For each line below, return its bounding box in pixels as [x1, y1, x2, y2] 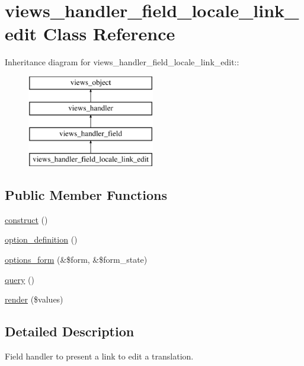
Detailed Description [5, 322, 135, 340]
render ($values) [5, 293, 63, 305]
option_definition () [5, 233, 78, 246]
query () [5, 273, 34, 285]
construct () [5, 213, 48, 225]
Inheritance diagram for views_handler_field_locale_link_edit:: [5, 56, 239, 68]
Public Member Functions [5, 186, 167, 204]
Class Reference [43, 21, 175, 46]
